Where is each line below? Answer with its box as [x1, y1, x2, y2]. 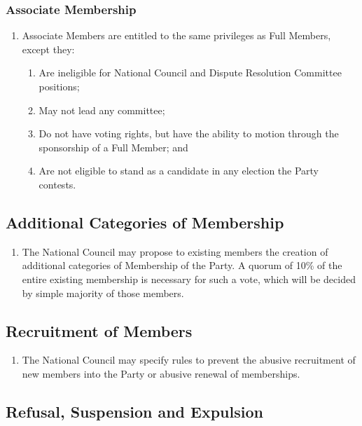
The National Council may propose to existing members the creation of [22, 244, 328, 259]
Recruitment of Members [6, 319, 193, 341]
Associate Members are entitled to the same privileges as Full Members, [22, 28, 331, 43]
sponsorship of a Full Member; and [39, 139, 188, 154]
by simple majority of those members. [22, 285, 184, 300]
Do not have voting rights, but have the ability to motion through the [39, 126, 339, 141]
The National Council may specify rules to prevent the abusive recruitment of [22, 352, 356, 367]
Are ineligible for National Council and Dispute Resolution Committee [39, 65, 342, 80]
